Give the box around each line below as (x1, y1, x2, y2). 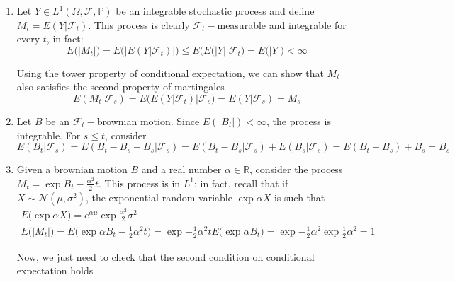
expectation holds (16, 263, 94, 278)
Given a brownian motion (16, 162, 128, 177)
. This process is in (99, 175, 181, 190)
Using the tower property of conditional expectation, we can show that (16, 65, 324, 80)
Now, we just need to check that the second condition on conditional (16, 249, 315, 264)
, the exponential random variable (85, 189, 232, 204)
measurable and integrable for (217, 17, 347, 32)
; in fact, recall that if (193, 175, 288, 190)
